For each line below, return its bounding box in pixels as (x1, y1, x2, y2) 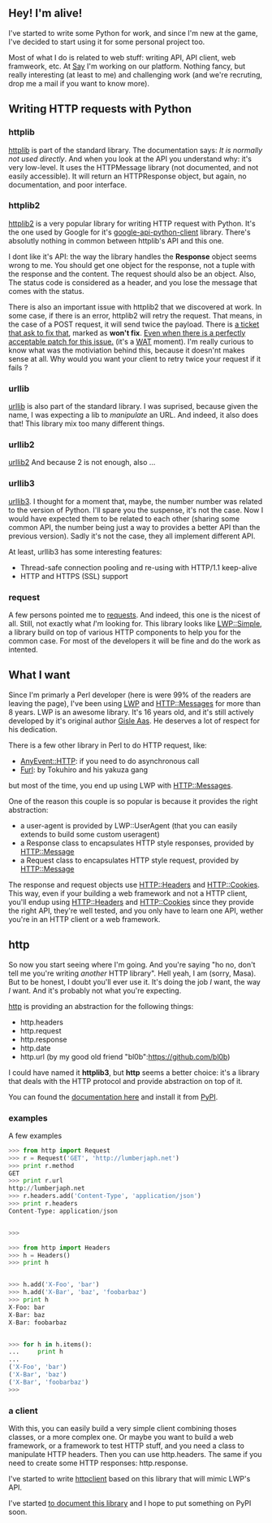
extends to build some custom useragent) (19, 829, 160, 839)
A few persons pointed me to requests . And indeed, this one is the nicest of (8, 610, 261, 620)
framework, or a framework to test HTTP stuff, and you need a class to (8, 1441, 245, 1451)
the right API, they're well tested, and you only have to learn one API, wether (8, 906, 264, 915)
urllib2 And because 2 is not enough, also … (8, 458, 156, 467)
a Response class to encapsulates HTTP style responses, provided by (19, 838, 254, 848)
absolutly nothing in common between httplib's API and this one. (8, 235, 224, 245)
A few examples (8, 1130, 63, 1140)
